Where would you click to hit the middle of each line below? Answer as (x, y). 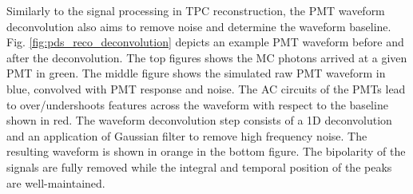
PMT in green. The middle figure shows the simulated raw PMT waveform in (196, 73)
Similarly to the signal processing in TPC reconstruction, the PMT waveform (196, 10)
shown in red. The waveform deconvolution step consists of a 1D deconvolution (199, 120)
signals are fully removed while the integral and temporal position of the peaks (199, 166)
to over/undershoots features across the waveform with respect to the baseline (197, 104)
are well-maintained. (56, 182)
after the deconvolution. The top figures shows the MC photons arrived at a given (207, 57)
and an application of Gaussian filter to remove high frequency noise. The (187, 135)
